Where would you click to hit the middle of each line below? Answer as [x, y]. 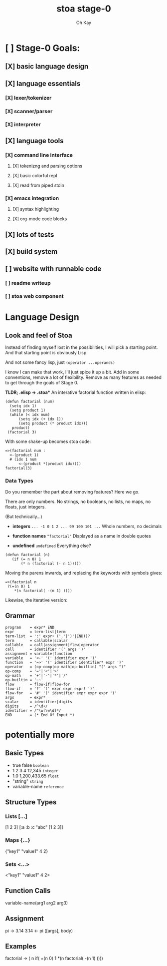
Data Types [19, 481]
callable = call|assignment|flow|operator [52, 645]
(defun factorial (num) [30, 402]
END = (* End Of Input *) [40, 715]
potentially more [40, 735]
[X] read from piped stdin [38, 185]
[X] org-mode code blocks [40, 219]
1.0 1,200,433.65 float [35, 776]
